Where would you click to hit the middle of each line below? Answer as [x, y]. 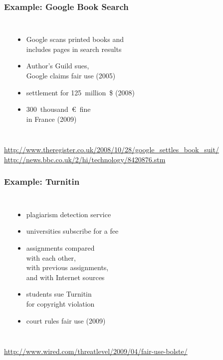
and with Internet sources [65, 277]
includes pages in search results [74, 49]
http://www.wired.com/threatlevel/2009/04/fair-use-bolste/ [96, 351]
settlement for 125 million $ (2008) [80, 92]
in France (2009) [51, 119]
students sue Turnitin [59, 294]
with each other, [51, 257]
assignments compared [60, 247]
